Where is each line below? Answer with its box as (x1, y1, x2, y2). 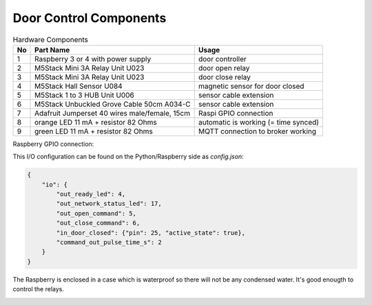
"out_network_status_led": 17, (56, 200, 162, 208)
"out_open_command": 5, (56, 209, 137, 217)
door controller (198, 54, 247, 63)
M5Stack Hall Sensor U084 (34, 81, 123, 91)
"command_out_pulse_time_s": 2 (56, 238, 162, 246)
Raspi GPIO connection (198, 108, 273, 118)
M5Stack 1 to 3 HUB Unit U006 (34, 90, 134, 100)
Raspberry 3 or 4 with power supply (34, 54, 152, 63)
